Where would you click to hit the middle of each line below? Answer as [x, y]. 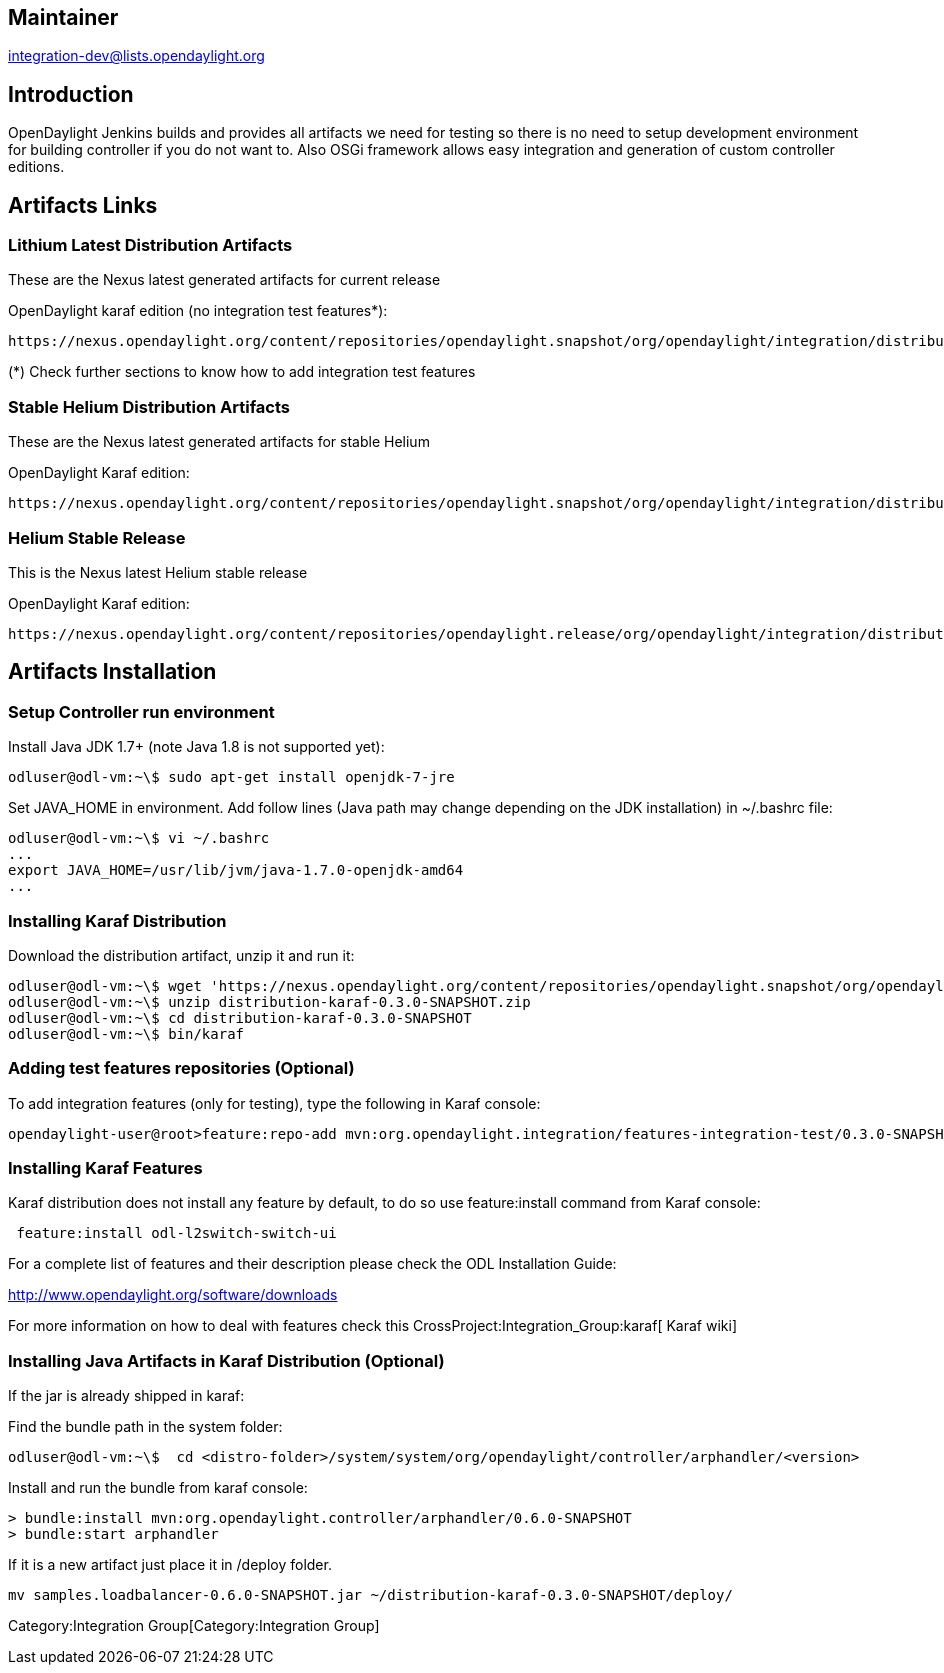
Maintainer [63, 17]
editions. [36, 167]
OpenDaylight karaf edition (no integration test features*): [198, 311]
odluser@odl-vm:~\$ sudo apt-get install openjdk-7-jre [231, 777]
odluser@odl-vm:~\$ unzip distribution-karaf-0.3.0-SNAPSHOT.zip [269, 1001]
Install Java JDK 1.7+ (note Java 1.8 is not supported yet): [196, 747]
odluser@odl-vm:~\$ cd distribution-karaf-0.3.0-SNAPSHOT [240, 1017]
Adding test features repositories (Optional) [181, 1068]
